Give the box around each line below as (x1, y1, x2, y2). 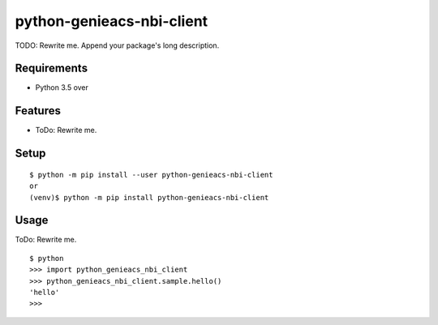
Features (15, 104, 61, 118)
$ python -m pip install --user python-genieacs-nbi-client (29, 170, 273, 179)
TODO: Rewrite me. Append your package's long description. (15, 41, 220, 50)
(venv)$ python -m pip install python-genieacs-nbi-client (29, 193, 269, 202)
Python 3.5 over (35, 83, 89, 92)
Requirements (15, 62, 88, 75)
